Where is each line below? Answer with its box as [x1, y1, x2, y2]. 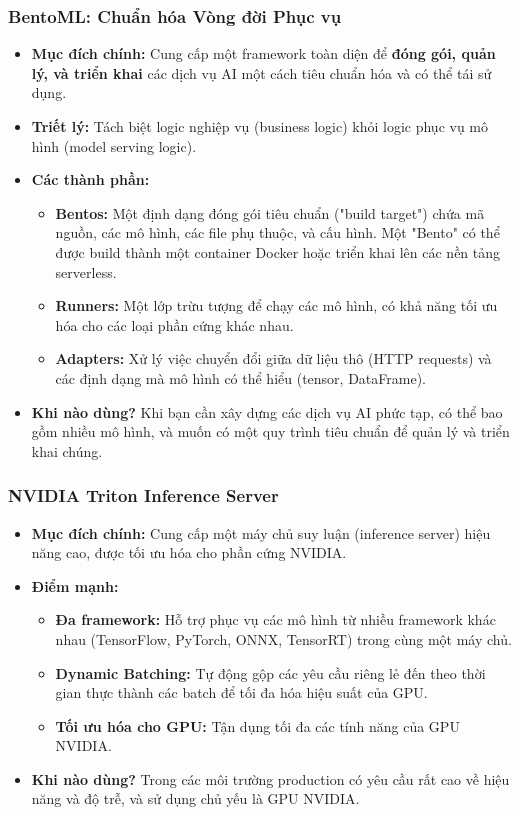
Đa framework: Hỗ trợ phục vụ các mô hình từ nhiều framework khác [55, 609, 496, 630]
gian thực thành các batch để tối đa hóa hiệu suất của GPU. [55, 682, 428, 703]
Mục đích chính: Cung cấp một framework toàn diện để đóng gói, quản [31, 43, 496, 64]
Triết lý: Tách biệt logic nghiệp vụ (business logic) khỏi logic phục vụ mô [31, 116, 489, 136]
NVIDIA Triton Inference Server [8, 483, 279, 508]
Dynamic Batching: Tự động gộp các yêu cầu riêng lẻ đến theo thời [55, 662, 486, 683]
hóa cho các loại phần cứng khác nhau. [55, 314, 294, 335]
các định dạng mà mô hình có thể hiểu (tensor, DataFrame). [55, 367, 426, 388]
